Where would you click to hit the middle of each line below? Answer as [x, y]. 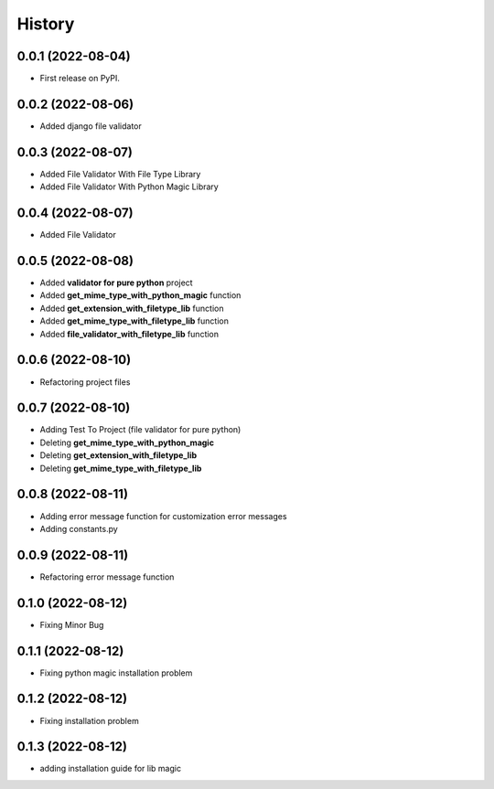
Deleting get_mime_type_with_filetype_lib [121, 468]
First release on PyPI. [80, 79]
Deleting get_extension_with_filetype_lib [118, 455]
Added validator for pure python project [116, 283]
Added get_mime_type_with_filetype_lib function [134, 321]
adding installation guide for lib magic [111, 769]
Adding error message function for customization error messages [163, 516]
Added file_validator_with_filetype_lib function [129, 334]
